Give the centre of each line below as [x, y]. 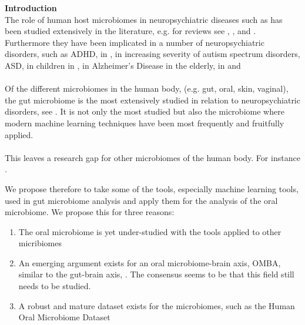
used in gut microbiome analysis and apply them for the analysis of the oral [141, 200]
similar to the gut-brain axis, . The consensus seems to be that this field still [156, 274]
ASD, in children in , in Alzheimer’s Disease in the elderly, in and [123, 65]
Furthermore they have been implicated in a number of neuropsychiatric [135, 42]
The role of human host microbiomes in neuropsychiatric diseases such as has [144, 19]
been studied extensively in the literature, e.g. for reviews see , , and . [130, 31]
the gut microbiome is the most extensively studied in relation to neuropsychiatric [152, 100]
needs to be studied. [55, 286]
